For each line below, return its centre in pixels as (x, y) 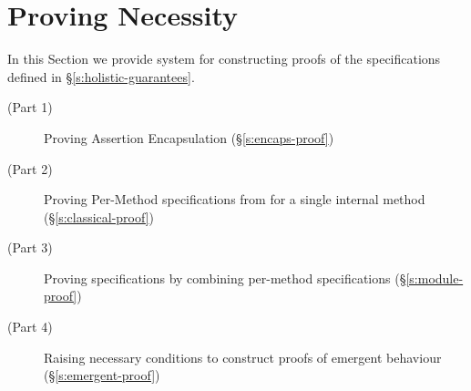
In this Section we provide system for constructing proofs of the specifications (224, 59)
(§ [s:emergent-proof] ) (102, 375)
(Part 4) (30, 327)
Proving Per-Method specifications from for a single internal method (235, 199)
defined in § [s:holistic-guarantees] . (101, 76)
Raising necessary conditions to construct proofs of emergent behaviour (243, 357)
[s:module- (435, 278)
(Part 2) (30, 168)
